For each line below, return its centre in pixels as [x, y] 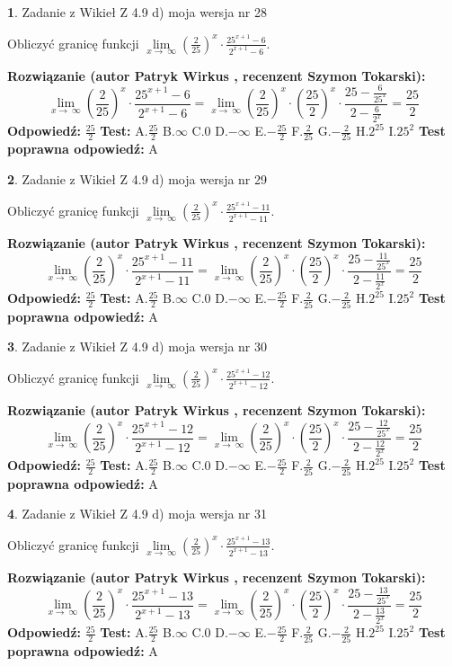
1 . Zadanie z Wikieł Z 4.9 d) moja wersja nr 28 [137, 12]
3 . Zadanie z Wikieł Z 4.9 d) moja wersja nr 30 [137, 346]
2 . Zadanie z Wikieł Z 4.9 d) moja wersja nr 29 [137, 179]
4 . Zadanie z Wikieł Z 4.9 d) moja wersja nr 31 [137, 514]
